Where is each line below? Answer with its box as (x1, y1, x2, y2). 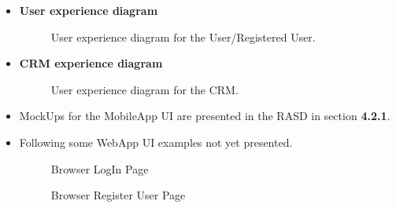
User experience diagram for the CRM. (50, 81, 239, 97)
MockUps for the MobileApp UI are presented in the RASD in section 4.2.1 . (19, 108, 390, 124)
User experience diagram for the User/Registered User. (50, 28, 316, 45)
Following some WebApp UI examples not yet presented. (19, 133, 293, 150)
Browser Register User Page (50, 187, 186, 203)
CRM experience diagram (19, 55, 163, 71)
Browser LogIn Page (50, 160, 149, 177)
